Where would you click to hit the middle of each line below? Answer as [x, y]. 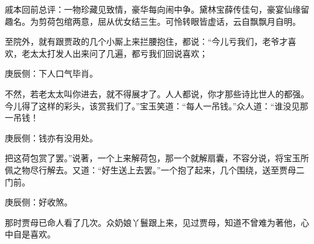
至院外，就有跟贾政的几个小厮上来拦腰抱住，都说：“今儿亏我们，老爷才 [146, 41]
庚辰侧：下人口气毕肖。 [51, 73]
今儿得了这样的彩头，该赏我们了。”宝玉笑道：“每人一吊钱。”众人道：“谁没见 [152, 105]
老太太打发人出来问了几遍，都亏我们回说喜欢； [114, 53]
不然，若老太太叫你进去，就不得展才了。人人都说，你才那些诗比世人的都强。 [157, 93]
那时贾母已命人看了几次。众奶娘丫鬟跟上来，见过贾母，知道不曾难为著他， [153, 222]
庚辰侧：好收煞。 [39, 202]
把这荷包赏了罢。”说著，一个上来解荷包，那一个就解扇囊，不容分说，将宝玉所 [157, 158]
